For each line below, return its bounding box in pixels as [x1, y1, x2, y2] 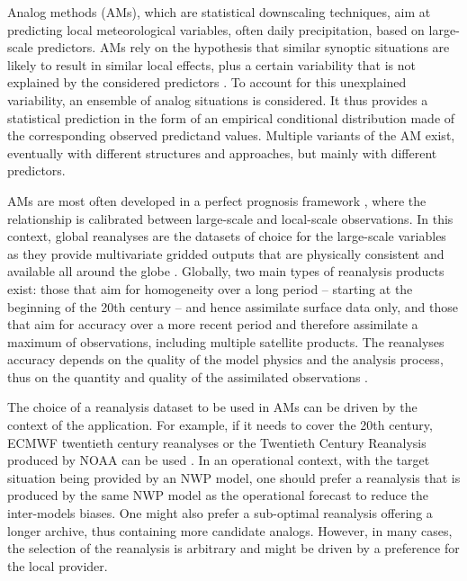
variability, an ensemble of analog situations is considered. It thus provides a [7, 90, 428, 109]
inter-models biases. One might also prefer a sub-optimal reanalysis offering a [7, 504, 433, 523]
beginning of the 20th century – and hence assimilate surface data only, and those [7, 297, 458, 316]
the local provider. [7, 556, 108, 575]
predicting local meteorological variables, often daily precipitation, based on [7, 20, 425, 39]
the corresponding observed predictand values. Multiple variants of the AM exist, [7, 126, 455, 145]
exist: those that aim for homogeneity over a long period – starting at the [7, 279, 413, 298]
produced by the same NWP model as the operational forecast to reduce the [7, 486, 429, 505]
